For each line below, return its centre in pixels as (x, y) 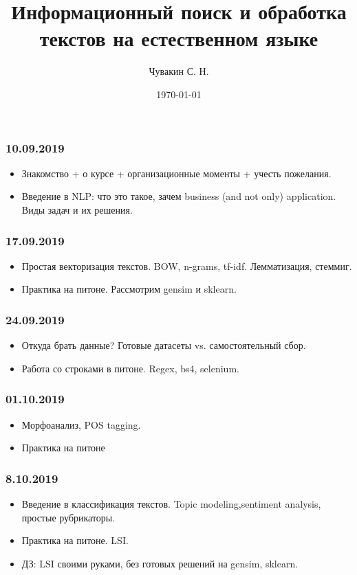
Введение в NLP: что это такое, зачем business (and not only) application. (179, 196)
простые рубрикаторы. (68, 517)
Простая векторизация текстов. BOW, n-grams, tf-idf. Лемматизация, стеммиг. (187, 266)
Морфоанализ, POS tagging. (81, 424)
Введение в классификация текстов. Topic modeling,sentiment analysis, (171, 504)
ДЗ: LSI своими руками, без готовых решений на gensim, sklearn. (160, 563)
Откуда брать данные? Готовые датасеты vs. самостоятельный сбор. (164, 345)
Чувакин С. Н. (179, 71)
